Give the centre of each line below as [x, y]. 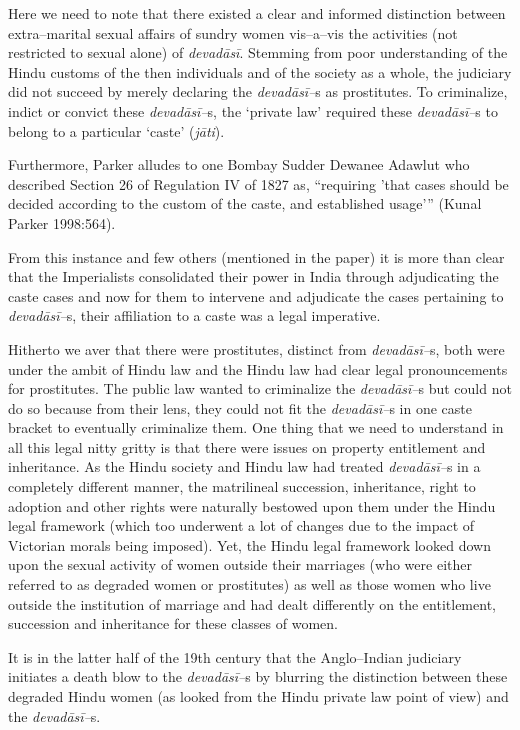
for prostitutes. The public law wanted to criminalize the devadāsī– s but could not [260, 388]
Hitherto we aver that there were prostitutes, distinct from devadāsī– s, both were [256, 348]
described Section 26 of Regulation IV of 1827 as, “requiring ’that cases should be [258, 183]
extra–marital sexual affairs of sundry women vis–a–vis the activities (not [233, 32]
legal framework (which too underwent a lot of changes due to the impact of [241, 525]
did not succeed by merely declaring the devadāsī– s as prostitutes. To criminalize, [258, 91]
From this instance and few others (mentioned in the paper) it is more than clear [256, 256]
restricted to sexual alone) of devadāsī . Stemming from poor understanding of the [258, 52]
